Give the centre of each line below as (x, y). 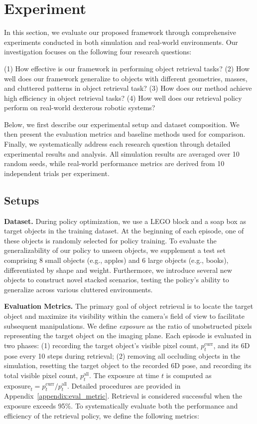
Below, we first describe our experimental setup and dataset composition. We (122, 124)
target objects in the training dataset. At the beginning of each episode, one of (124, 231)
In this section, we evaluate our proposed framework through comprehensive (120, 32)
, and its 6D (232, 345)
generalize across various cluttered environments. (78, 289)
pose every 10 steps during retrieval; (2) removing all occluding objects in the (122, 355)
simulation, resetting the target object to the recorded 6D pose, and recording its (128, 365)
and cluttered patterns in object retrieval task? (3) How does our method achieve (128, 88)
